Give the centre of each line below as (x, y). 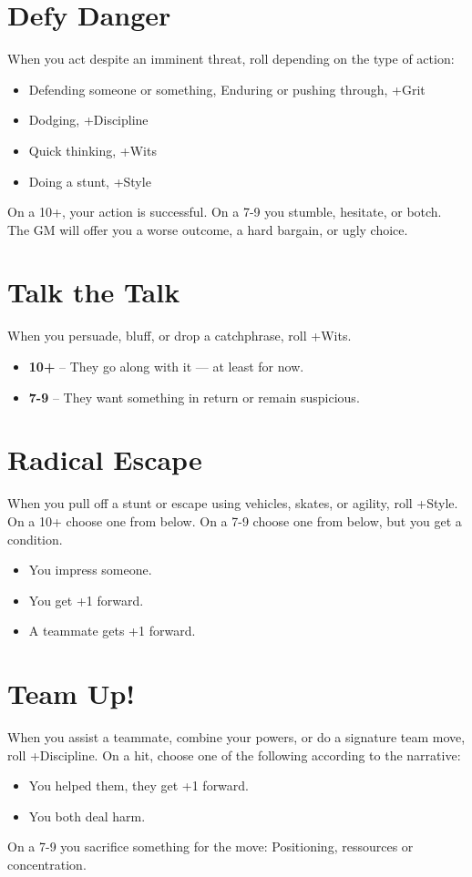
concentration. (47, 864)
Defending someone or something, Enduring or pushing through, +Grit (227, 89)
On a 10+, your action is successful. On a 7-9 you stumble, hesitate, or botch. (225, 212)
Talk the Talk (94, 292)
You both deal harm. (87, 816)
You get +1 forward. (86, 600)
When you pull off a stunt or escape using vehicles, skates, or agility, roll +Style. (233, 503)
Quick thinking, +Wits (92, 150)
